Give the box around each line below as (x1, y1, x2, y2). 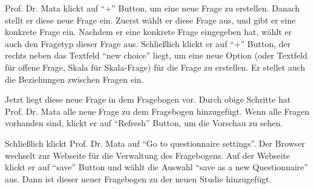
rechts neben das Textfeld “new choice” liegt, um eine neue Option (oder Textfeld (5, 49, 307, 62)
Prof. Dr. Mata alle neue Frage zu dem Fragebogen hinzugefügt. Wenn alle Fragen (5, 104, 310, 117)
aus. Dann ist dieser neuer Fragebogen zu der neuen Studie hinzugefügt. (5, 172, 272, 185)
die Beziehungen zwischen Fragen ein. (5, 72, 144, 85)
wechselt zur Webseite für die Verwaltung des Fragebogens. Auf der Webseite (5, 149, 290, 161)
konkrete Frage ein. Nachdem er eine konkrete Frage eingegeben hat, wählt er (5, 25, 292, 38)
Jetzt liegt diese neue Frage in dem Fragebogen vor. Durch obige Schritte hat (5, 93, 291, 106)
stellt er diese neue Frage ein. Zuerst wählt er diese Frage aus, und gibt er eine (5, 13, 296, 26)
